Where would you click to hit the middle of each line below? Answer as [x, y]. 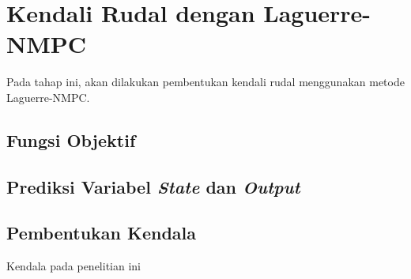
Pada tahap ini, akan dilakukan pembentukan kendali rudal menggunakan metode [205, 82]
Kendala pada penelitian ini [74, 266]
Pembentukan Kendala [102, 233]
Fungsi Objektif [71, 139]
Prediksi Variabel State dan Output [153, 186]
